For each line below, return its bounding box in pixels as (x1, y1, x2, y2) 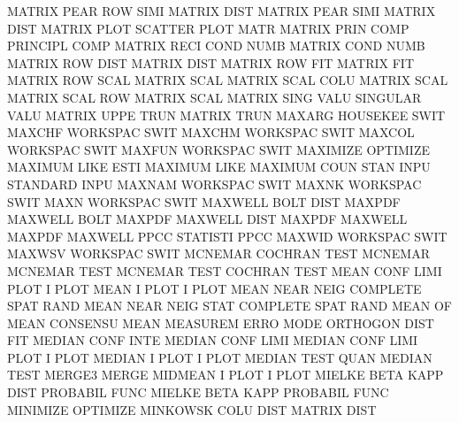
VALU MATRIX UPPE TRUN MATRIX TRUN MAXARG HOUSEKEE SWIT (7, 105, 446, 124)
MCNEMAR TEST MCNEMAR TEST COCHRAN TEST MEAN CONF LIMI (7, 261, 442, 280)
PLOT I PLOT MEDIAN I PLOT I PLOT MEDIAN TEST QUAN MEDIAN (7, 348, 432, 366)
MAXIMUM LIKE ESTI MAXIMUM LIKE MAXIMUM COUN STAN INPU (7, 157, 431, 176)
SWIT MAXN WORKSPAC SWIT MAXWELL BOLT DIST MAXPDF (7, 192, 401, 211)
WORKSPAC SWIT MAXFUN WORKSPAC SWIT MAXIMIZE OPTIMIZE (7, 140, 430, 158)
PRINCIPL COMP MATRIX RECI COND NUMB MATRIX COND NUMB (7, 36, 425, 55)
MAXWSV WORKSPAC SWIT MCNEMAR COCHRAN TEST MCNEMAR (7, 244, 430, 263)
